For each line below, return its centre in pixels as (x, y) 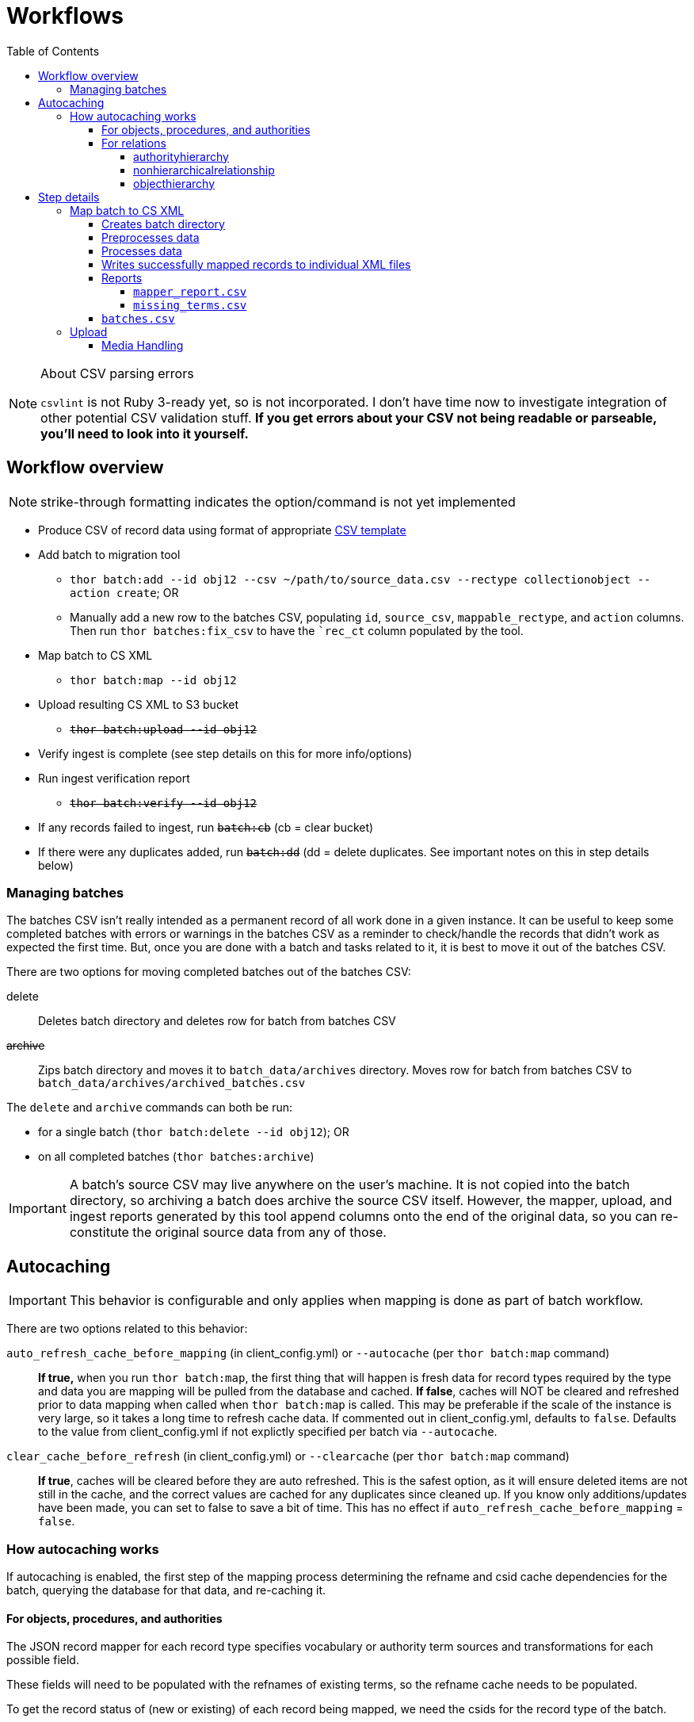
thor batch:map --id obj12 (153, 680)
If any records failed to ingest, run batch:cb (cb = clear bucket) (206, 827)
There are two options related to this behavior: (127, 1329)
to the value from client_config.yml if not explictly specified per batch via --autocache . (268, 1432)
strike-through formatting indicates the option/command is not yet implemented (278, 501)
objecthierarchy (174, 183)
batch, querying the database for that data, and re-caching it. (166, 1590)
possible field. (43, 1660)
